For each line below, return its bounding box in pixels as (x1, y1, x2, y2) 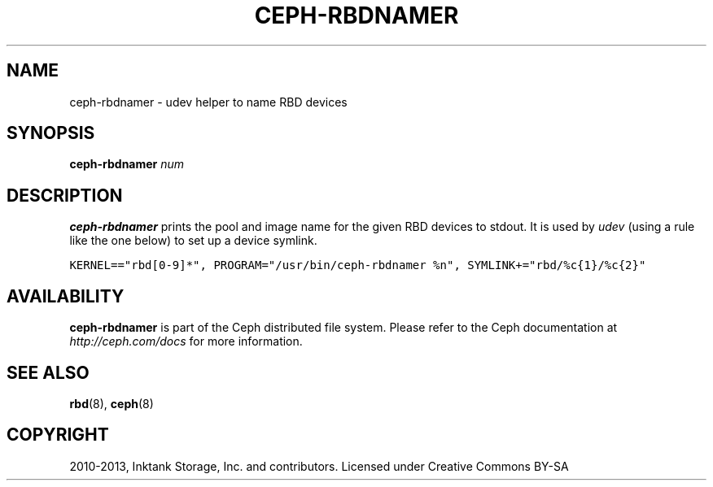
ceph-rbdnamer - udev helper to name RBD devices (69, 94, 348, 109)
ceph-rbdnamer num (69, 157, 185, 172)
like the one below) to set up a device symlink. (69, 233, 317, 248)
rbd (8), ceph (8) (69, 396, 154, 411)
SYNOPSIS (7, 123, 95, 144)
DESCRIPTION (7, 185, 123, 206)
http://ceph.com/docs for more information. (69, 334, 303, 349)
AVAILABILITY (7, 285, 125, 307)
